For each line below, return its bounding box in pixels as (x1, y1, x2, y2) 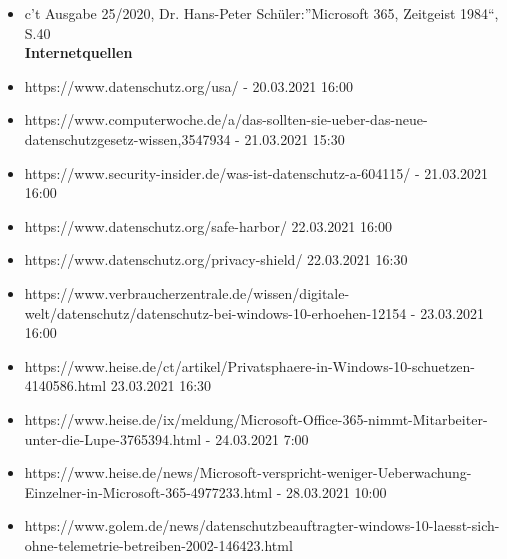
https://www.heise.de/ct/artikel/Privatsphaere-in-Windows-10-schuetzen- (24, 355, 476, 376)
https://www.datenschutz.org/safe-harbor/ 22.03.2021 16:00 (24, 215, 392, 236)
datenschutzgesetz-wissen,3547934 (24, 128, 231, 149)
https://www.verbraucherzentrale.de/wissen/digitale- (24, 282, 350, 303)
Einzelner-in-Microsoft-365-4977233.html (24, 481, 273, 502)
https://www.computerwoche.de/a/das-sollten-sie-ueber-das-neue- (24, 109, 428, 130)
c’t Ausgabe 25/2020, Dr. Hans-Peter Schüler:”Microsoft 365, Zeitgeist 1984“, (24, 3, 499, 23)
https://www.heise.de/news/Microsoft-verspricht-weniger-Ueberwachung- (24, 462, 472, 483)
